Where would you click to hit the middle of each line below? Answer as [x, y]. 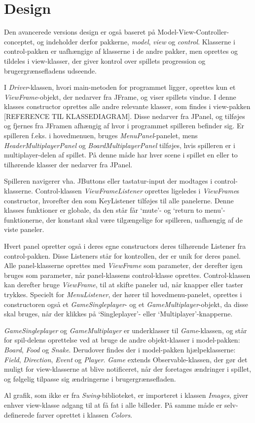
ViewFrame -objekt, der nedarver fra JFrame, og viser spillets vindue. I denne [120, 96]
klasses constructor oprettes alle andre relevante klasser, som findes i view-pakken [127, 106]
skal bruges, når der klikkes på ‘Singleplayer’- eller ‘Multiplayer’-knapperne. [118, 314]
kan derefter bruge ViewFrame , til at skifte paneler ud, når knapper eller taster [124, 285]
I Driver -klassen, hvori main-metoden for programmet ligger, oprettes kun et [120, 87]
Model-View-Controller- [193, 32]
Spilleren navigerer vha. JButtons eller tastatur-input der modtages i [108, 181]
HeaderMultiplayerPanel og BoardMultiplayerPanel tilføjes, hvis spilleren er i [120, 145]
